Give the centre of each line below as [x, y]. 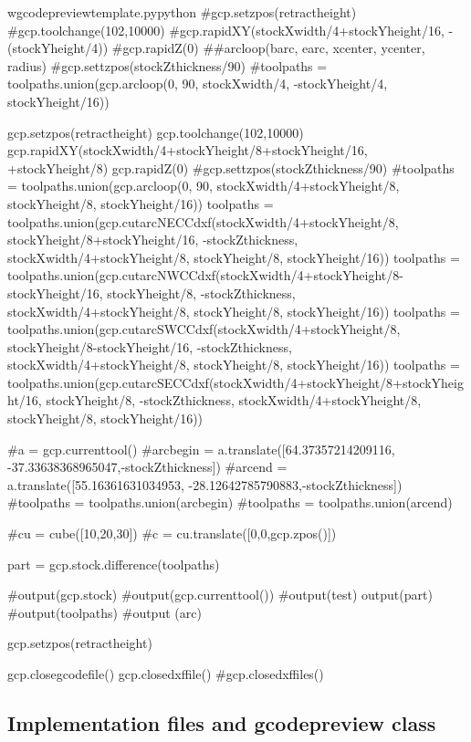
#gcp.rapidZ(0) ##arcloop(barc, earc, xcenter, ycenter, [268, 48]
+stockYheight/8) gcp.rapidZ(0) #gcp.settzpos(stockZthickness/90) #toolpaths [231, 167]
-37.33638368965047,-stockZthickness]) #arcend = [147, 467]
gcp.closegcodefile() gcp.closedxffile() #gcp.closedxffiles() [166, 674]
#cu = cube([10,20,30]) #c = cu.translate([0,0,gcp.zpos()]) [172, 533]
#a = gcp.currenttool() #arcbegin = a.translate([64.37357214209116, [201, 449]
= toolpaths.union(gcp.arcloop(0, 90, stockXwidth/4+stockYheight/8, [204, 186]
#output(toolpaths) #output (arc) [105, 612]
